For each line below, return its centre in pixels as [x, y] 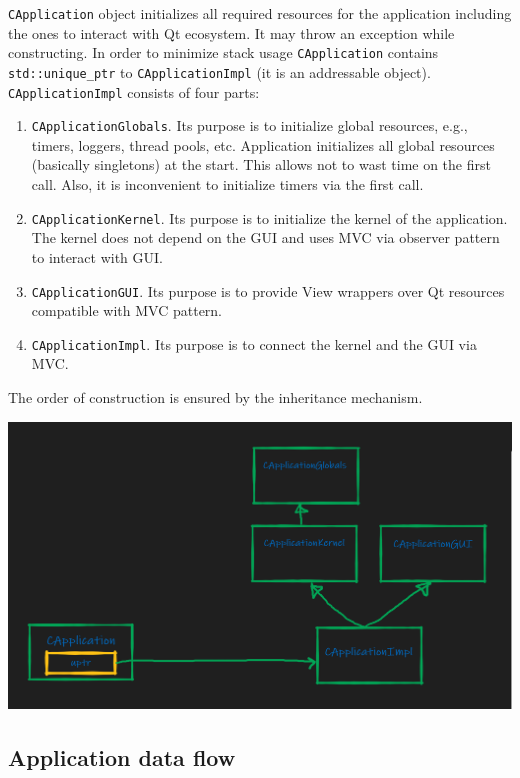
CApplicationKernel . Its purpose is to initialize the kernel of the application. [269, 217]
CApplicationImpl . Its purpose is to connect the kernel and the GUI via [254, 343]
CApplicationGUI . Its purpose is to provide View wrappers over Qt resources [268, 290]
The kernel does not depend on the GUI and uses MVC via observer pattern [265, 237]
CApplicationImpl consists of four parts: [134, 91]
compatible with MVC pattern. [127, 310]
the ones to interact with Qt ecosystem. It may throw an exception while [231, 32]
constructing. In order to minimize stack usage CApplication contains [223, 52]
